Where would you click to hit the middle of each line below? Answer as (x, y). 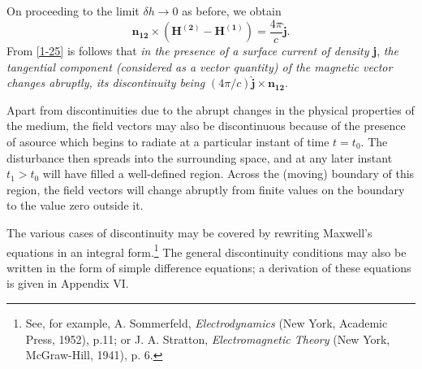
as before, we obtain (232, 11)
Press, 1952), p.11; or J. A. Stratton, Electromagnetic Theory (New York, (208, 339)
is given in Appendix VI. (68, 283)
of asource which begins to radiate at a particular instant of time (168, 142)
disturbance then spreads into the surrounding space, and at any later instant (200, 157)
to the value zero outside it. (75, 205)
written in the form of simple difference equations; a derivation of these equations (209, 267)
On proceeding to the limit (73, 11)
